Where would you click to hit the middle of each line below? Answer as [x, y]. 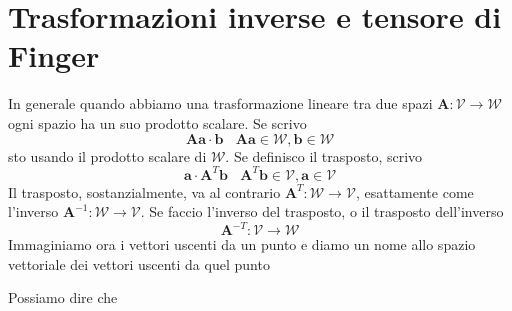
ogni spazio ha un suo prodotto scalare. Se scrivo [157, 122]
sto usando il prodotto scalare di [107, 155]
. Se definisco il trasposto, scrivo [324, 155]
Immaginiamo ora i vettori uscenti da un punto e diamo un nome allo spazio [242, 244]
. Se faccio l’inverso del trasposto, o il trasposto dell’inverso [322, 211]
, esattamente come [414, 191]
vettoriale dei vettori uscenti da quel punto [139, 263]
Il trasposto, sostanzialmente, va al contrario [144, 191]
